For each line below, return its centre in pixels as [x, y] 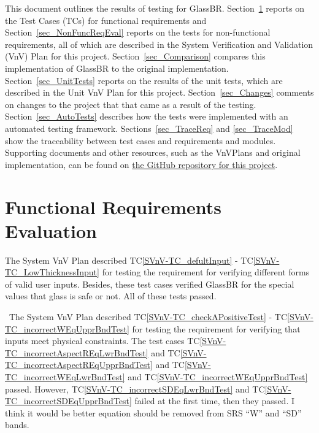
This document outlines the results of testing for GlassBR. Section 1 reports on [155, 8]
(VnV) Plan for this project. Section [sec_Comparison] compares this [135, 56]
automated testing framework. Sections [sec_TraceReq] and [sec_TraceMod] [149, 128]
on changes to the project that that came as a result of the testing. [131, 104]
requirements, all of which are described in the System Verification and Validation [159, 44]
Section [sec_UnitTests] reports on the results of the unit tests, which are [144, 80]
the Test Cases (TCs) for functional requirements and [106, 20]
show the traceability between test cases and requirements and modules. [140, 140]
